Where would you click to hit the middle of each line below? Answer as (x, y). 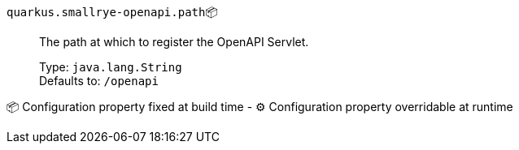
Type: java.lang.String (111, 67)
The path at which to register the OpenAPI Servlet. (174, 42)
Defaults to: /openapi (99, 81)
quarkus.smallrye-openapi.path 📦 (112, 12)
